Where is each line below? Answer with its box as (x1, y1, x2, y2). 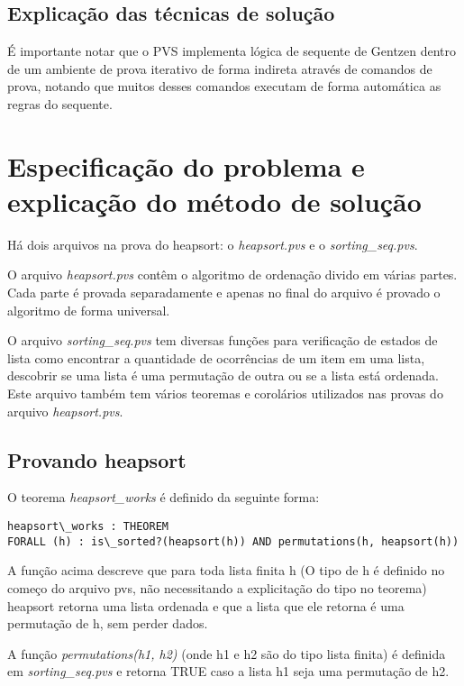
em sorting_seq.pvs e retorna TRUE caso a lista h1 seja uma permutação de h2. (7, 662, 450, 681)
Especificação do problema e (7, 147, 365, 184)
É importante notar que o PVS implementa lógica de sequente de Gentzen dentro (7, 41, 457, 60)
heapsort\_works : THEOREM (7, 520, 168, 534)
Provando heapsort (7, 445, 187, 473)
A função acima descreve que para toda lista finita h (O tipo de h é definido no (7, 561, 445, 580)
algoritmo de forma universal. (7, 300, 170, 319)
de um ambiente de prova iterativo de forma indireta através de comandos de (7, 59, 432, 78)
